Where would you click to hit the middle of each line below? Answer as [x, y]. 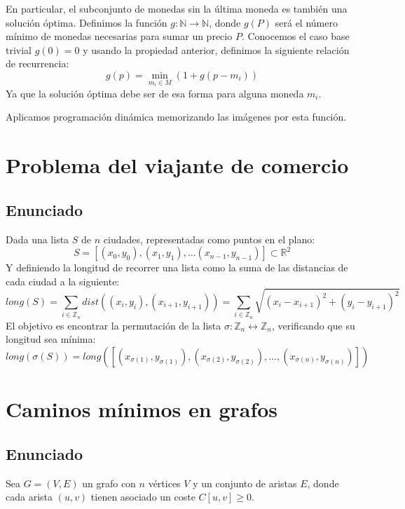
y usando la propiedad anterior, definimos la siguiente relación [216, 49]
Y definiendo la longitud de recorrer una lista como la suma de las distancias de [177, 267]
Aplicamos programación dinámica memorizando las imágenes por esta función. [176, 117]
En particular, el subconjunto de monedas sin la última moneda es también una [177, 8]
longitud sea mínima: [51, 339]
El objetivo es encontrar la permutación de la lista [114, 325]
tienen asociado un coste [143, 497]
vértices [164, 483]
